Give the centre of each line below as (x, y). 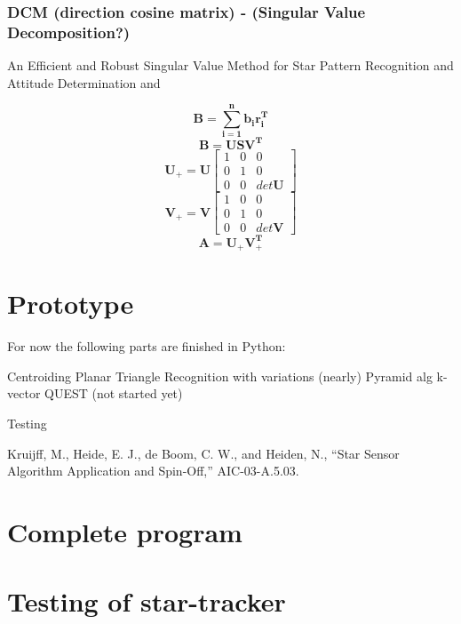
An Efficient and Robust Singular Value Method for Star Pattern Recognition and (230, 65)
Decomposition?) (69, 32)
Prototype (71, 304)
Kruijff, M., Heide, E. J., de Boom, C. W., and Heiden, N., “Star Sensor (203, 453)
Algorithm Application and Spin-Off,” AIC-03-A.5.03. (153, 471)
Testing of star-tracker (147, 601)
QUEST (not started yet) (114, 393)
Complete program (125, 531)
